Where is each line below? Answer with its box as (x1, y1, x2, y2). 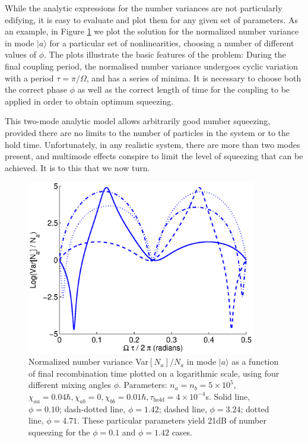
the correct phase (5, 83, 68, 96)
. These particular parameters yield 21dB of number (77, 414, 266, 427)
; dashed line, (158, 402, 207, 415)
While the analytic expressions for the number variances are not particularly (5, 2, 282, 14)
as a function (231, 355, 279, 368)
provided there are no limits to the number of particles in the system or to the (5, 126, 290, 138)
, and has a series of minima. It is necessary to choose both (86, 71, 301, 84)
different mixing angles (28, 378, 111, 391)
